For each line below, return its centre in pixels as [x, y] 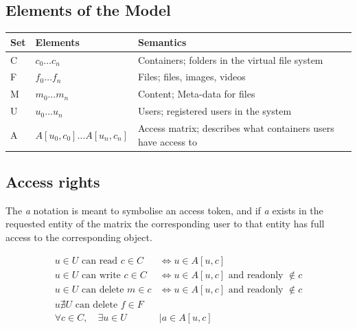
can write [101, 275]
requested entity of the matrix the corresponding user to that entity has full [165, 224]
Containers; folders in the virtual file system [230, 59]
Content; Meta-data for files [196, 94]
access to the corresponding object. [79, 237]
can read [100, 261]
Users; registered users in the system [215, 111]
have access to [168, 141]
